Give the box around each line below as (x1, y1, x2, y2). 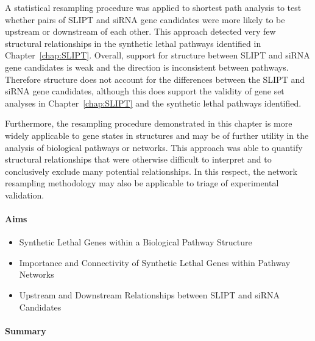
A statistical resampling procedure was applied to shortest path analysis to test (5, 1, 302, 13)
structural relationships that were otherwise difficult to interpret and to (5, 153, 272, 166)
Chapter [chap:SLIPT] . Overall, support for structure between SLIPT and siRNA (5, 49, 310, 62)
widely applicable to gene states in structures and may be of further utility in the (5, 128, 309, 141)
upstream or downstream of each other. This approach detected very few (5, 25, 276, 38)
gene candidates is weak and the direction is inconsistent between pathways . (5, 60, 289, 73)
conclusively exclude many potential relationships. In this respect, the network (5, 164, 298, 177)
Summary (5, 324, 46, 337)
